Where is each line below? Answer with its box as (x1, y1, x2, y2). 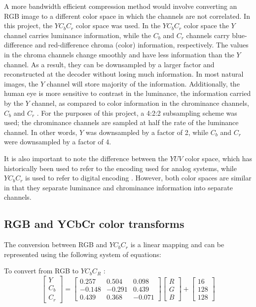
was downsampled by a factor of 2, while (85, 127, 209, 137)
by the (4, 97, 23, 108)
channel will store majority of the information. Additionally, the (46, 78, 240, 88)
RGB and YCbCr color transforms (4, 216, 184, 231)
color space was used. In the (75, 20, 161, 31)
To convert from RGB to (4, 265, 79, 276)
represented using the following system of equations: (4, 249, 161, 259)
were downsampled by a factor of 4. (4, 136, 111, 147)
